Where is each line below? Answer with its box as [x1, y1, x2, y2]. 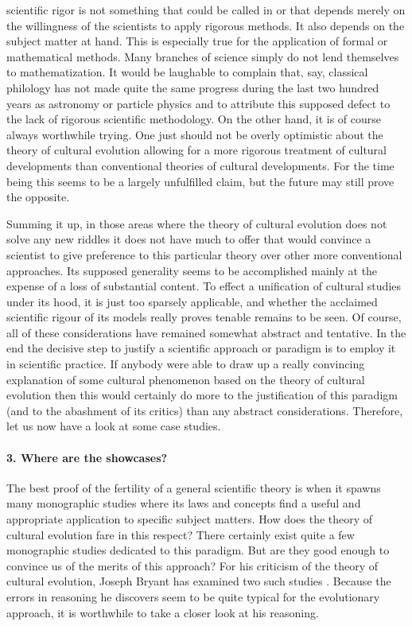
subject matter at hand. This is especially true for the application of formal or [6, 33, 388, 49]
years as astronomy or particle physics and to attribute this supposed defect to [6, 95, 391, 111]
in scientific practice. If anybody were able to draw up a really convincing [6, 356, 365, 372]
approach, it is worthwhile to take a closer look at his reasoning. [6, 604, 319, 620]
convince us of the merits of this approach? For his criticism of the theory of [6, 557, 379, 574]
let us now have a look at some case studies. [6, 418, 221, 434]
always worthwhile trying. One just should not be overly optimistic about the [6, 126, 383, 142]
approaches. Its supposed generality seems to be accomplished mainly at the [6, 262, 378, 278]
